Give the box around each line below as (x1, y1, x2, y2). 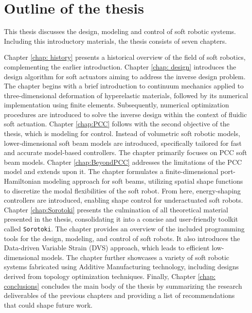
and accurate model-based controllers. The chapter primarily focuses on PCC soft (4, 147, 247, 157)
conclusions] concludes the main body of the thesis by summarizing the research (4, 280, 242, 291)
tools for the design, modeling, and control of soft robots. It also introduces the (4, 233, 240, 243)
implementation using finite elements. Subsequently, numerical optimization (4, 100, 229, 110)
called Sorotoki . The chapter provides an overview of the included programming (4, 224, 245, 233)
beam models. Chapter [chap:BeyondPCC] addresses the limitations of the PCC (4, 156, 242, 167)
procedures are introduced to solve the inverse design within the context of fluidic (4, 109, 247, 119)
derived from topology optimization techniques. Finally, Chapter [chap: (4, 271, 216, 281)
